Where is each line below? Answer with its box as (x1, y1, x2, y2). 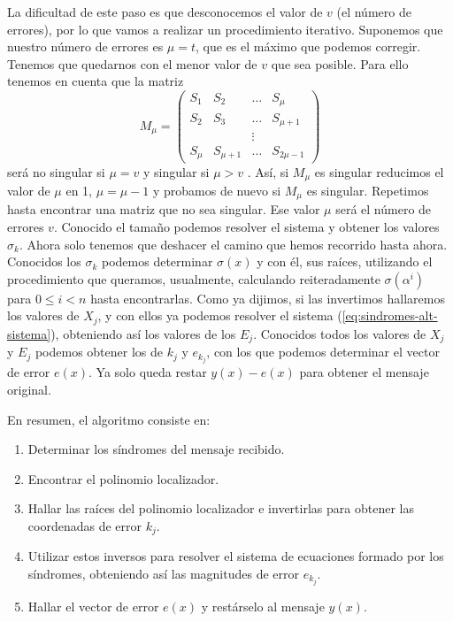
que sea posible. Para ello (271, 54, 409, 73)
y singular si (142, 162, 210, 180)
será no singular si (7, 162, 105, 180)
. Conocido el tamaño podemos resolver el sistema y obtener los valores (53, 218, 440, 236)
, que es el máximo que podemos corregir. (196, 37, 421, 56)
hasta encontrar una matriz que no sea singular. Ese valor (7, 200, 320, 219)
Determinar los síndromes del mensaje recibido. (27, 440, 285, 458)
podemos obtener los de (35, 342, 163, 361)
